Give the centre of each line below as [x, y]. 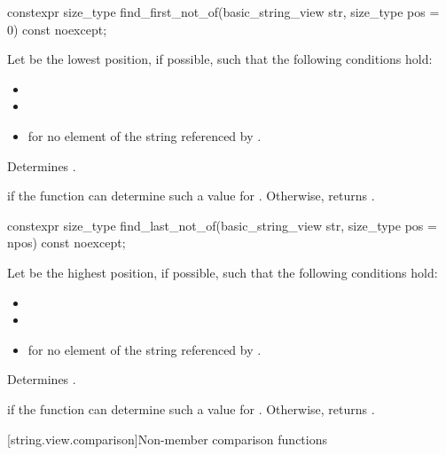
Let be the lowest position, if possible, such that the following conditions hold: [220, 59]
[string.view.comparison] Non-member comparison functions [168, 439]
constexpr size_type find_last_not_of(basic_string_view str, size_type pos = [222, 225]
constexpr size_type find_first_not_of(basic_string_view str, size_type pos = [223, 12]
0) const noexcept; [57, 29]
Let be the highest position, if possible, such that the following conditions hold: [223, 272]
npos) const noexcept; [67, 243]
